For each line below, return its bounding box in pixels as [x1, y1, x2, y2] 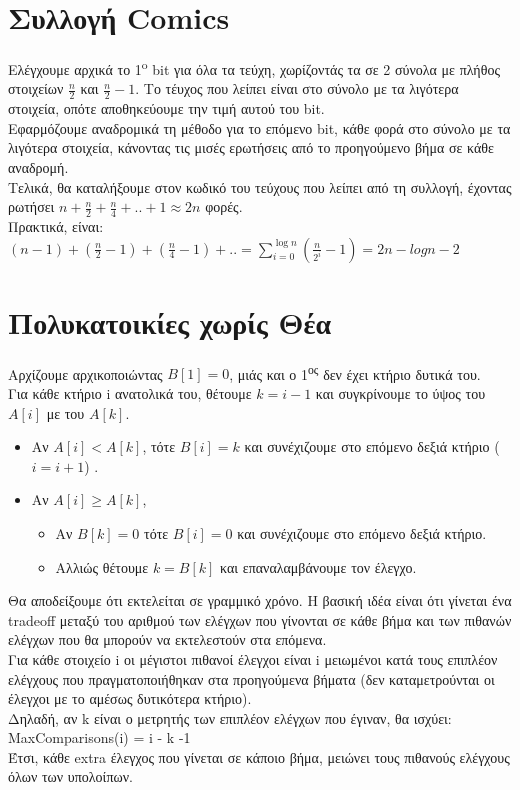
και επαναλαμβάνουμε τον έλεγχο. [220, 556, 417, 577]
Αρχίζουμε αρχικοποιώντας [8, 363, 163, 384]
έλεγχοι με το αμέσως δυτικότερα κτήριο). [8, 688, 252, 709]
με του [46, 402, 85, 423]
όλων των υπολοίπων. [8, 766, 133, 787]
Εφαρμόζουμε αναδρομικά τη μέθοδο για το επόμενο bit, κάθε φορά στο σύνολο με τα [8, 117, 511, 138]
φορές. [205, 196, 243, 217]
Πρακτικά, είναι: [8, 216, 104, 236]
